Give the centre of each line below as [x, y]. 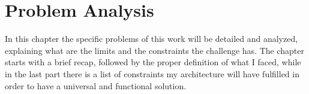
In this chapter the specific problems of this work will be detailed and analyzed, [151, 39]
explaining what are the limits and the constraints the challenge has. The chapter [154, 50]
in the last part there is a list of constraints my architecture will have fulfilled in [152, 73]
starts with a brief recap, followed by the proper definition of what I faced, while [153, 62]
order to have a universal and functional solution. [96, 85]
